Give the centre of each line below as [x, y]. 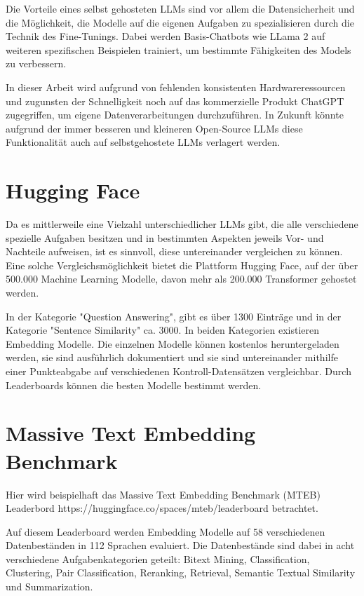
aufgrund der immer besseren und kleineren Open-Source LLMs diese [154, 128]
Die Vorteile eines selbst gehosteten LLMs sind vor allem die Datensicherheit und [180, 8]
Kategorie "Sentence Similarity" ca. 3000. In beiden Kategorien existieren [163, 330]
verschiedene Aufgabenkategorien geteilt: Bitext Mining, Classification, [158, 558]
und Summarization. [49, 587]
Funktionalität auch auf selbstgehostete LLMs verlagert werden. [143, 142]
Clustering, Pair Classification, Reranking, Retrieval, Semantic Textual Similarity [181, 573]
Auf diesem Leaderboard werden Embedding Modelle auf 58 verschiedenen [166, 531]
